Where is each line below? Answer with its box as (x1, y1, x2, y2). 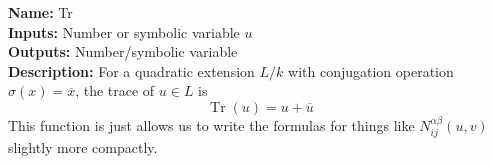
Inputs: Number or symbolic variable (8, 21, 240, 42)
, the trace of (75, 80, 155, 101)
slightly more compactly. (8, 137, 158, 158)
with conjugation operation (288, 60, 454, 81)
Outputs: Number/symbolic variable (8, 41, 238, 62)
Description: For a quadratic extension (8, 60, 255, 81)
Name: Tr (8, 2, 73, 22)
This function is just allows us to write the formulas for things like (8, 114, 415, 135)
